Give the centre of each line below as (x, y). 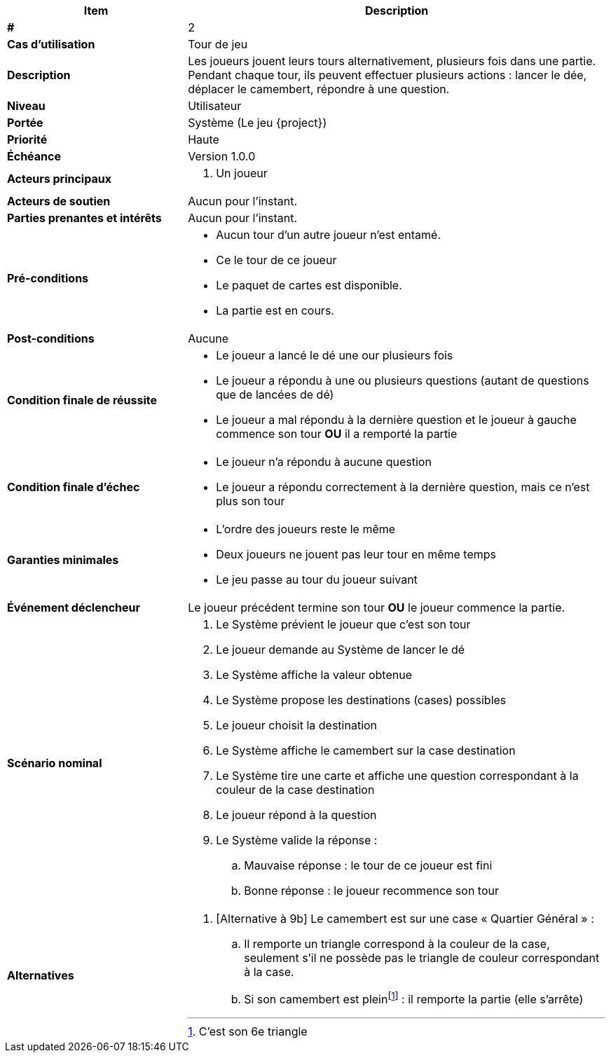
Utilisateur (215, 106)
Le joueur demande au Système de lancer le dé (341, 650)
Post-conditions (51, 338)
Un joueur (242, 173)
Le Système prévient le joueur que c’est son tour (343, 624)
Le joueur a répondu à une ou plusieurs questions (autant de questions (403, 380)
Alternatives (41, 975)
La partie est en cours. (275, 310)
